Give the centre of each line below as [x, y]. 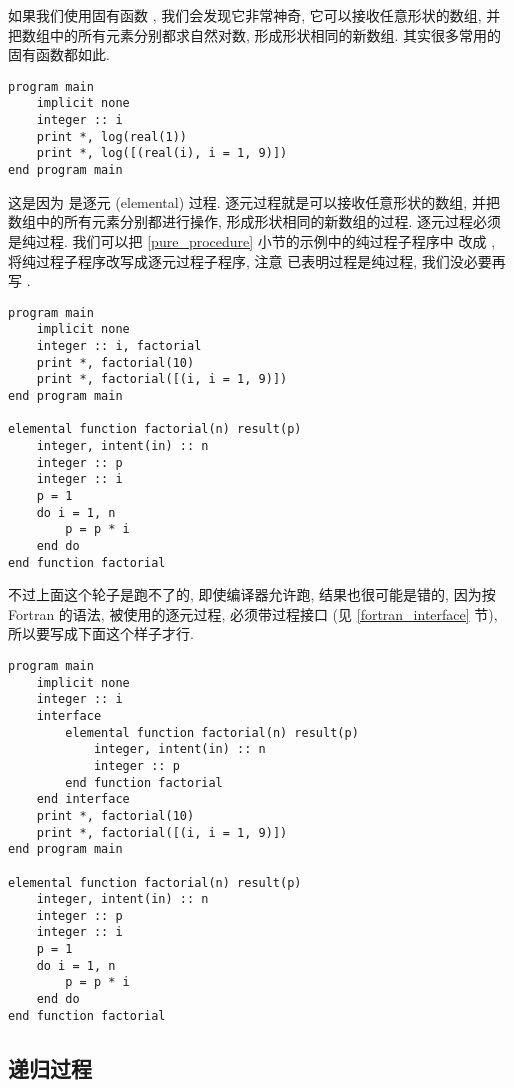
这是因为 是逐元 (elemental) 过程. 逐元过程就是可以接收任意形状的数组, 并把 [254, 201]
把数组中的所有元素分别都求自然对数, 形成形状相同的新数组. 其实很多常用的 [255, 34]
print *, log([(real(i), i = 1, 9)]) [162, 153]
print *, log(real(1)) [111, 136]
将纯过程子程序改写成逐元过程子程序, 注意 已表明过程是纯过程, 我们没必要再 [257, 260]
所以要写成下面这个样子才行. [101, 633]
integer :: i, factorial [119, 346]
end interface [83, 799]
